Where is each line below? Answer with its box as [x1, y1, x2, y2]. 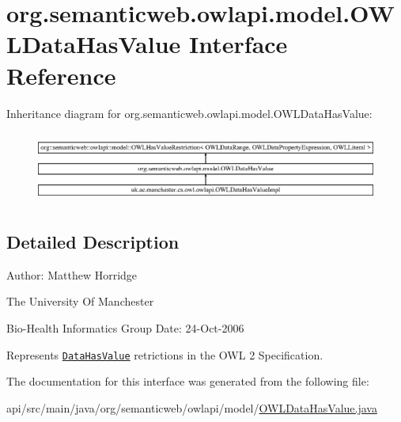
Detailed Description [6, 230, 180, 254]
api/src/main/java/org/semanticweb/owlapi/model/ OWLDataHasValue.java [6, 399, 377, 416]
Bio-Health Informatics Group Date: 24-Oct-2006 [6, 320, 244, 336]
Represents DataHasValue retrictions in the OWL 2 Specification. [6, 346, 323, 363]
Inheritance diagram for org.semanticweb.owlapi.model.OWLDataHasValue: [6, 105, 373, 121]
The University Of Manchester [6, 293, 154, 310]
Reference [6, 59, 116, 91]
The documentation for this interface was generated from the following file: [6, 373, 369, 390]
